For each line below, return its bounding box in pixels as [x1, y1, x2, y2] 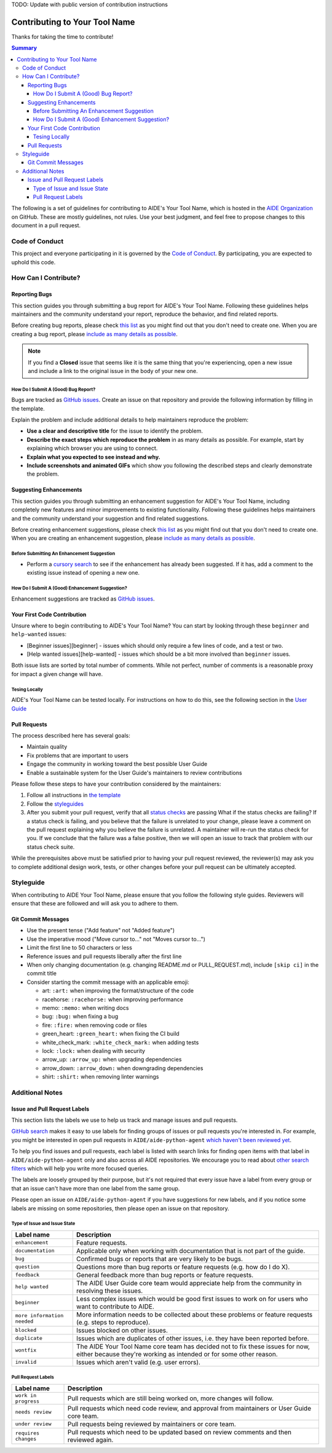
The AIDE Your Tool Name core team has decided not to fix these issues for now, [76, 1342, 310, 1350]
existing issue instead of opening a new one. [26, 569, 140, 577]
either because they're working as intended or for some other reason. [76, 1350, 278, 1358]
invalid [15, 1359, 37, 1366]
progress [15, 1398, 40, 1404]
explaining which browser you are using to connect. [26, 444, 158, 452]
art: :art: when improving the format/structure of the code [42, 987, 194, 994]
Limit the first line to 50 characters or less [26, 944, 132, 951]
